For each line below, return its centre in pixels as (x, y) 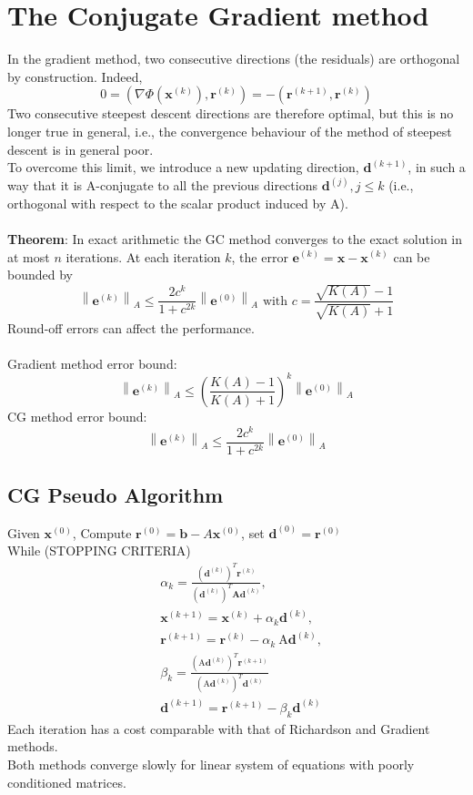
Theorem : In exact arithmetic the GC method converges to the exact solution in (235, 238)
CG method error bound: (77, 416)
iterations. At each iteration (143, 256)
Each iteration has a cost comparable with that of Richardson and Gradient (219, 728)
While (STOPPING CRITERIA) (99, 550)
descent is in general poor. (81, 149)
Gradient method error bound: (92, 363)
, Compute (102, 532)
